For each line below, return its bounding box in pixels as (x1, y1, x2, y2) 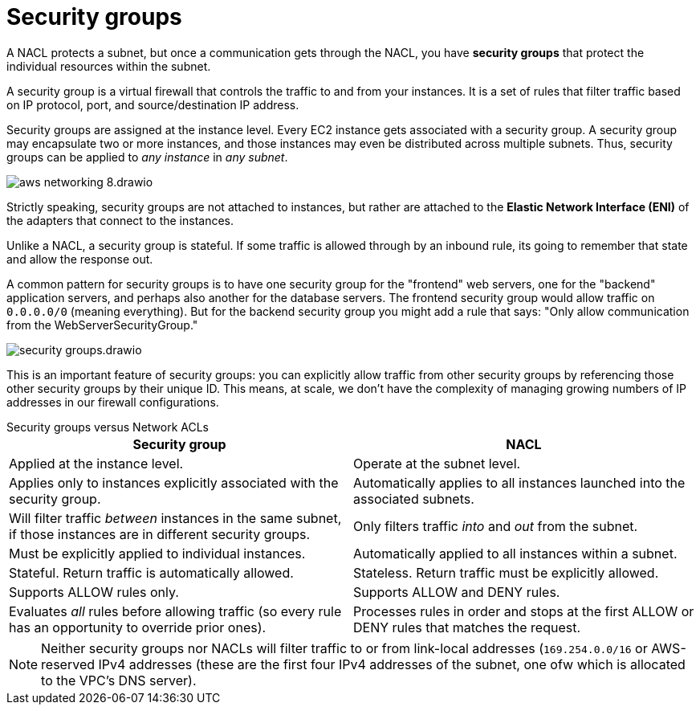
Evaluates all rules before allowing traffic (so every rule (9, 603, 342, 619)
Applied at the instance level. (9, 455, 184, 472)
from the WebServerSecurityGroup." (6, 317, 198, 332)
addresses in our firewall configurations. (6, 394, 219, 409)
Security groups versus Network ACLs (6, 419, 210, 434)
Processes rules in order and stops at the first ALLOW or (353, 603, 694, 619)
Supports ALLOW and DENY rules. (353, 583, 560, 600)
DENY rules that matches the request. (353, 619, 581, 635)
